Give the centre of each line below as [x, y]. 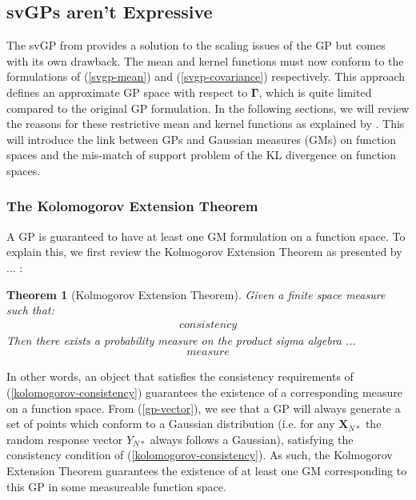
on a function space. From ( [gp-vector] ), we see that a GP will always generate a [204, 408]
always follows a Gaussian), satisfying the [252, 439]
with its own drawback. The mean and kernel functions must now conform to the [205, 60]
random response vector [65, 439]
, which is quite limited [315, 92]
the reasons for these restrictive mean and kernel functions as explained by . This [206, 124]
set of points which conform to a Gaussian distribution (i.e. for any [171, 424]
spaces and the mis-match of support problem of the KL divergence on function [202, 155]
